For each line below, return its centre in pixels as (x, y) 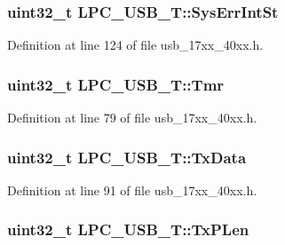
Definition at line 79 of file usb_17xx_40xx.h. (132, 118)
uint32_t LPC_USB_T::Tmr (116, 84)
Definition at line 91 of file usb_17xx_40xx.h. (132, 190)
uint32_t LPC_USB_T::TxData (127, 157)
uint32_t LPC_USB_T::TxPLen (128, 229)
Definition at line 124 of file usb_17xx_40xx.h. (135, 45)
